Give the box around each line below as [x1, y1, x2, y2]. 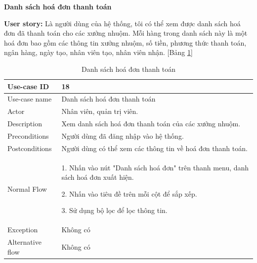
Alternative [7, 237, 42, 247]
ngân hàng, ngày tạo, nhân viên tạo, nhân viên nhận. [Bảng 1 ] [4, 47, 193, 57]
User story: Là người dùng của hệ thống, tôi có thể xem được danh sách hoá [4, 18, 241, 28]
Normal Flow [7, 184, 47, 194]
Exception [7, 224, 38, 235]
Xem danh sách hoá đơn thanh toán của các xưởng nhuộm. [61, 118, 241, 129]
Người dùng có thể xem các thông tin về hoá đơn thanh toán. [61, 143, 248, 153]
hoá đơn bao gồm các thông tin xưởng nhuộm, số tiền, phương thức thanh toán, [4, 37, 247, 48]
